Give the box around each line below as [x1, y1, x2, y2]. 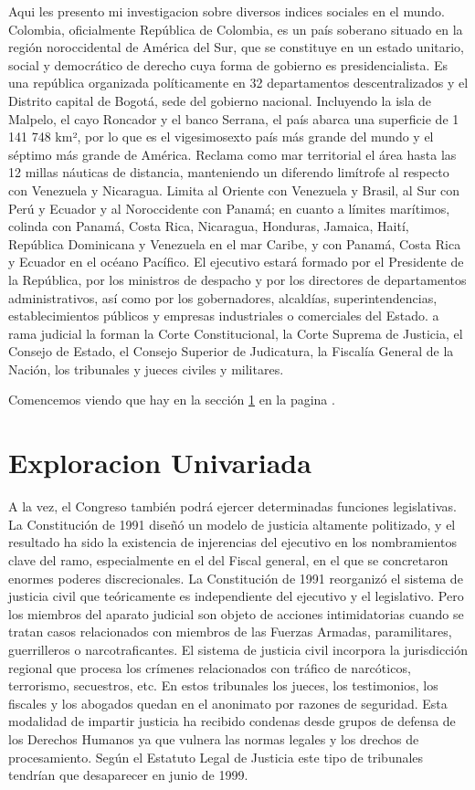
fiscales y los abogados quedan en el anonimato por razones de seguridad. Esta [8, 693, 448, 712]
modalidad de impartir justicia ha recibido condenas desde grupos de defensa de [8, 711, 456, 731]
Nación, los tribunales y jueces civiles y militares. [8, 359, 284, 378]
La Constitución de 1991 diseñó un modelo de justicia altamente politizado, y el [8, 514, 456, 533]
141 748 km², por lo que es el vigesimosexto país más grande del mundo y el [8, 127, 434, 146]
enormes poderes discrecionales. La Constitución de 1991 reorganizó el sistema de [8, 568, 463, 587]
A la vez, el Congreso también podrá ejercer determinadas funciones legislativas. [8, 497, 457, 516]
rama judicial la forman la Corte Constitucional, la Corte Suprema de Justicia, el [8, 323, 463, 342]
